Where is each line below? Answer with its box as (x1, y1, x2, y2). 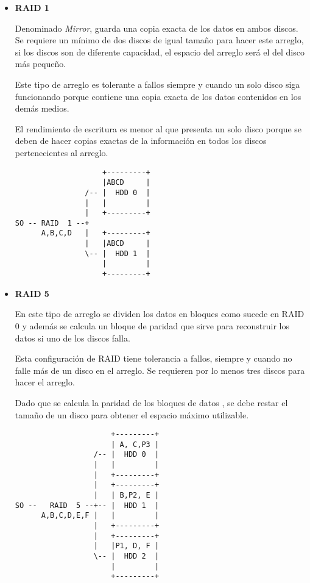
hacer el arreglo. (15, 376, 75, 388)
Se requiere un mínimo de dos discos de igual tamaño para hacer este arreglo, (15, 34, 304, 46)
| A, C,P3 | (111, 440, 160, 449)
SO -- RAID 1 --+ (15, 218, 90, 227)
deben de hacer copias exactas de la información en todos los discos (15, 134, 267, 147)
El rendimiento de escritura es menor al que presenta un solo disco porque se (15, 122, 302, 135)
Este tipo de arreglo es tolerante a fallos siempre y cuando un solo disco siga (15, 77, 300, 90)
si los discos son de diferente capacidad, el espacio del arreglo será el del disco (15, 45, 305, 58)
